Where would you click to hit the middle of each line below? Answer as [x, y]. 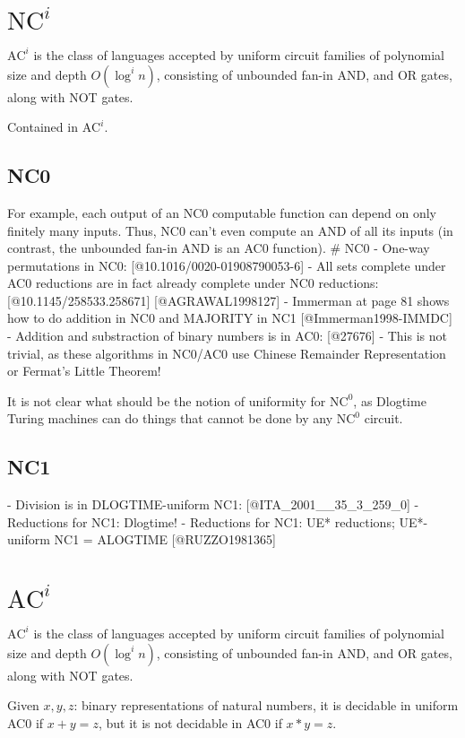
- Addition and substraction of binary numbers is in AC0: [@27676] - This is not [227, 336]
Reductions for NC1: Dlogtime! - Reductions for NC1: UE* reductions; [201, 521]
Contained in [43, 127]
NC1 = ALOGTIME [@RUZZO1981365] [165, 539]
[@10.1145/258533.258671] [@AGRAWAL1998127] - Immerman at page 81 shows [228, 300]
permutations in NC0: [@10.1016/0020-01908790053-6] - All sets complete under [227, 265]
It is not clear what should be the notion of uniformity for [167, 400]
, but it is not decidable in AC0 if [190, 722]
